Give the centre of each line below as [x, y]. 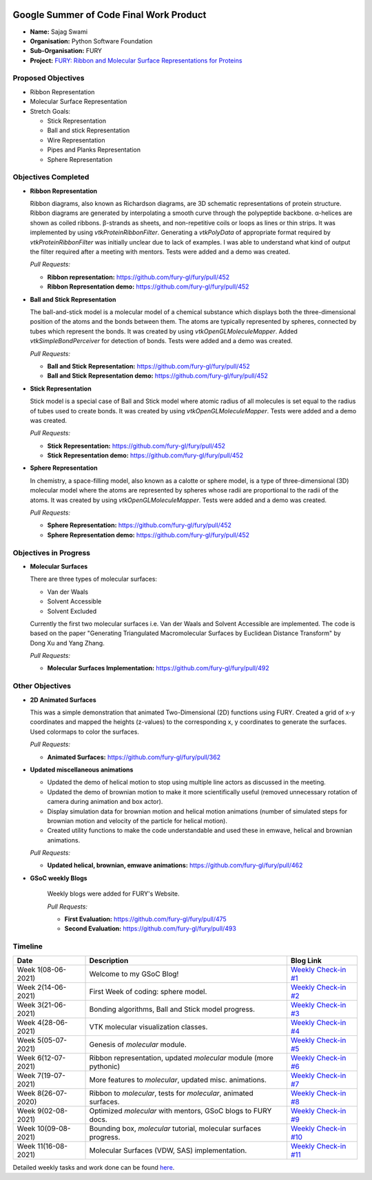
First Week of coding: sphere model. [148, 991]
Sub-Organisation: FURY [66, 51]
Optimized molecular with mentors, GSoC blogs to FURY [180, 1110]
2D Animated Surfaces [63, 700]
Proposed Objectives [49, 78]
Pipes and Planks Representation [94, 150]
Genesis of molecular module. [138, 1044]
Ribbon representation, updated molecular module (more [181, 1057]
